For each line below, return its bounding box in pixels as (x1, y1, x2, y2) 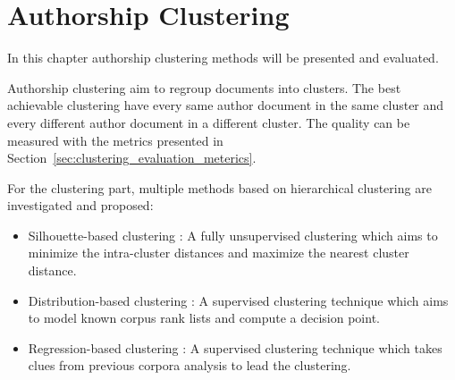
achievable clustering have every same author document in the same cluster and (7, 96, 444, 114)
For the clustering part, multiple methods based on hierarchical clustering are (7, 178, 432, 197)
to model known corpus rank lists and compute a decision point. (28, 308, 380, 327)
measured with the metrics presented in (7, 131, 223, 149)
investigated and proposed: (7, 196, 154, 215)
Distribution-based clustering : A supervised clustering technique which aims (28, 291, 449, 309)
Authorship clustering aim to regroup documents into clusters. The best (7, 78, 401, 97)
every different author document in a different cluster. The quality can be (7, 113, 410, 131)
